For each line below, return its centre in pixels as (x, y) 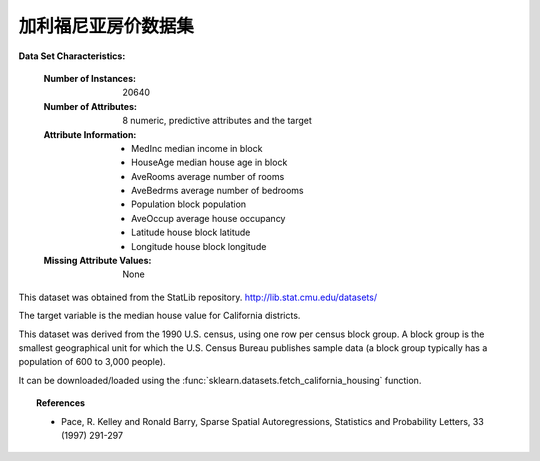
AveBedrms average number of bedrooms (217, 191)
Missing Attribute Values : (97, 261)
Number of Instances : (90, 78)
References (60, 403)
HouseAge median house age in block (209, 162)
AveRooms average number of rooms (208, 176)
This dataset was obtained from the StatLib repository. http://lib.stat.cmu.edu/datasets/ (198, 297)
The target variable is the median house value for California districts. (159, 316)
